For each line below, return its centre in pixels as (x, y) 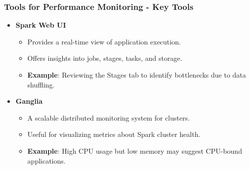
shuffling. (41, 84)
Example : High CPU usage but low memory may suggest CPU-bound (135, 150)
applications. (46, 160)
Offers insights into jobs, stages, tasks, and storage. (105, 58)
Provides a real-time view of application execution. (104, 41)
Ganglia (29, 101)
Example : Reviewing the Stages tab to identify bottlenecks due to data (137, 75)
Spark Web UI (41, 25)
